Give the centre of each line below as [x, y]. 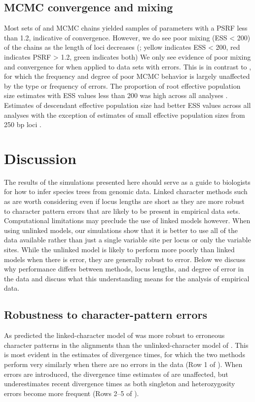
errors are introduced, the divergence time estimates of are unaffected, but [116, 374]
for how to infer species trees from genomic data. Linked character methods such [126, 191]
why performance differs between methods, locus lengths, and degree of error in [124, 269]
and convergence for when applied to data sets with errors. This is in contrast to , [128, 66]
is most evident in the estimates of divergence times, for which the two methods [125, 354]
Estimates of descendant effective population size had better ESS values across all [127, 105]
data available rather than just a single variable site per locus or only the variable [127, 240]
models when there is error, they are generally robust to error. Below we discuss [125, 259]
